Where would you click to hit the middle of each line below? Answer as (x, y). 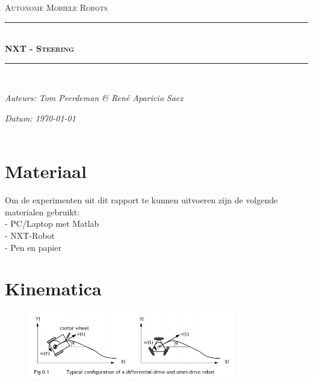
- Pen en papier (33, 247)
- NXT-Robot (30, 236)
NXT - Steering (40, 48)
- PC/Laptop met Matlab (52, 223)
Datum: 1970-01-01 (40, 118)
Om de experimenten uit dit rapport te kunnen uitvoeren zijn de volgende (141, 200)
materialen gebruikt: (42, 211)
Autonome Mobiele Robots (56, 7)
